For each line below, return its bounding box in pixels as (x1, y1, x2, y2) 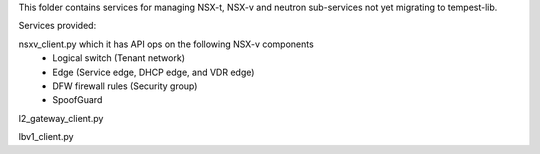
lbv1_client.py (18, 131, 74, 143)
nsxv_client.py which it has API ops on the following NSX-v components (18, 38, 314, 50)
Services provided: (18, 20, 97, 32)
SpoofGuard (52, 94, 103, 106)
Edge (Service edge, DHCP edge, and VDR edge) (52, 66, 255, 78)
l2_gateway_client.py (18, 112, 104, 124)
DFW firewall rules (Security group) (52, 80, 198, 92)
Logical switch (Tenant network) (52, 52, 185, 64)
